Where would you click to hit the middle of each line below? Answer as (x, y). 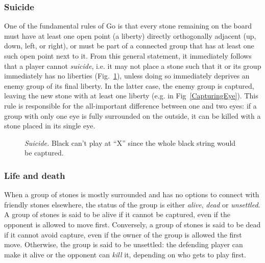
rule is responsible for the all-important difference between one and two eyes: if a (130, 105)
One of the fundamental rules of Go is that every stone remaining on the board (128, 26)
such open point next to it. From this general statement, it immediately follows (128, 56)
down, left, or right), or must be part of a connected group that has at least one (129, 46)
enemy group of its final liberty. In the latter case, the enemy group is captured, (129, 85)
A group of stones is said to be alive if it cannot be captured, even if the (117, 214)
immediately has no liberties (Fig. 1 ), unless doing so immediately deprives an (127, 76)
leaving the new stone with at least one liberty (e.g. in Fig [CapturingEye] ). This (131, 96)
